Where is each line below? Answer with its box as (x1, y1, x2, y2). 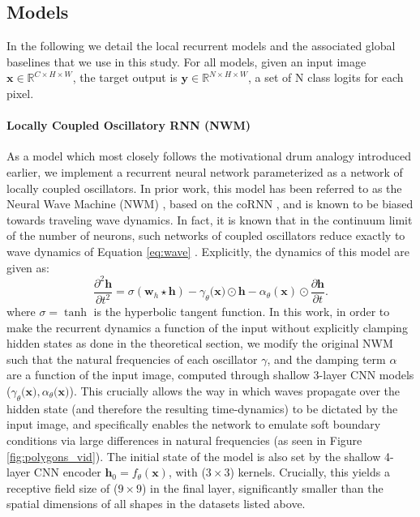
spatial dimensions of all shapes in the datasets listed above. (6, 495, 306, 512)
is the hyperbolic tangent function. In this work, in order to (93, 303, 390, 320)
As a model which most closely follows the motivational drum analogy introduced (6, 147, 411, 164)
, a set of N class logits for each (248, 69, 404, 86)
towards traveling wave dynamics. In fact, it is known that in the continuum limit (6, 211, 413, 228)
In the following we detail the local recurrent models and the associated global (6, 37, 396, 54)
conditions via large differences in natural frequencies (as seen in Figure (6, 431, 362, 448)
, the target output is (72, 69, 178, 86)
